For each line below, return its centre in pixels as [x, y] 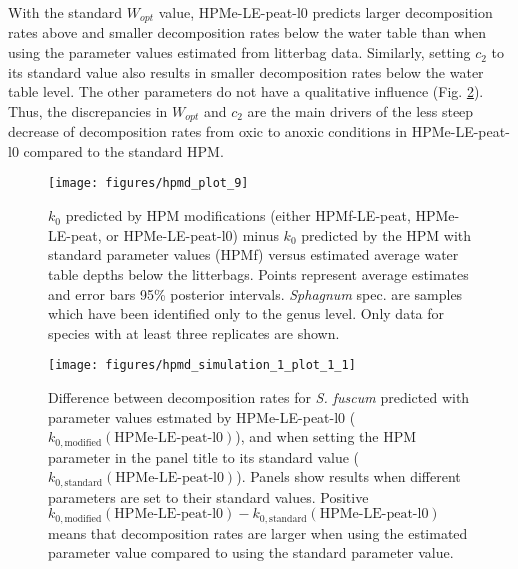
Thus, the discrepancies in [88, 110]
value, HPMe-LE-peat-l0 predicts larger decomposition [325, 12]
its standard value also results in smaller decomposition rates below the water [246, 71]
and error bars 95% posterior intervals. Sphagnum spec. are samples [255, 293]
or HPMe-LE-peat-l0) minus [192, 234]
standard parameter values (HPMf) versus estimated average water [253, 254]
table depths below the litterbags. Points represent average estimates [258, 273]
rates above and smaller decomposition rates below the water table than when [247, 32]
